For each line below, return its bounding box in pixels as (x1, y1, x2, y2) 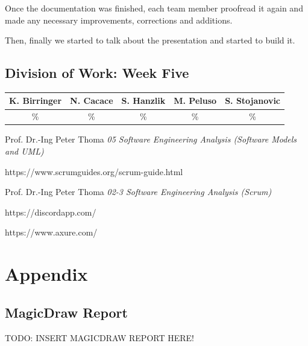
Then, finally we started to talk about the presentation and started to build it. (5, 34, 295, 46)
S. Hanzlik (121, 94, 166, 107)
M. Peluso (174, 94, 217, 107)
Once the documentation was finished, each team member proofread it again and (5, 2, 303, 14)
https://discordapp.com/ (5, 205, 96, 218)
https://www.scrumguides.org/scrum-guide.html (5, 165, 183, 178)
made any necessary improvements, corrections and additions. (5, 13, 233, 26)
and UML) (5, 145, 44, 158)
